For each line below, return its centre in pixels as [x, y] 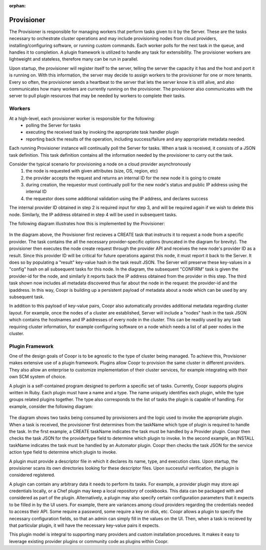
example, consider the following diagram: [51, 406]
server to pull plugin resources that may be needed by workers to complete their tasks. [97, 96]
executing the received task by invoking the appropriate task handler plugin [102, 132]
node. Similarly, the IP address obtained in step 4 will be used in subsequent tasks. [93, 214]
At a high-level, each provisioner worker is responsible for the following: [82, 118]
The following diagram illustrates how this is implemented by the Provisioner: [87, 224]
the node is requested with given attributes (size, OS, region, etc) [92, 171]
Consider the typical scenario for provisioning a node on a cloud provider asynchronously [100, 164]
